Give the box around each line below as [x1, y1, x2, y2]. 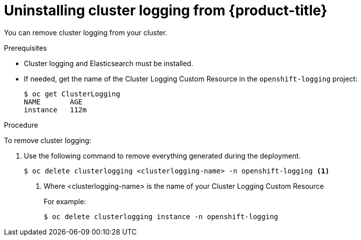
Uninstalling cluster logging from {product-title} [4, 2, 328, 19]
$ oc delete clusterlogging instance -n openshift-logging [44, 212, 279, 221]
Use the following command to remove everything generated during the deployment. [24, 151, 301, 160]
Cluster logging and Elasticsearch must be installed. [24, 59, 193, 68]
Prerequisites [4, 43, 47, 52]
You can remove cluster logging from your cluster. [4, 28, 167, 37]
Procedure [4, 120, 38, 129]
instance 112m [24, 105, 87, 114]
